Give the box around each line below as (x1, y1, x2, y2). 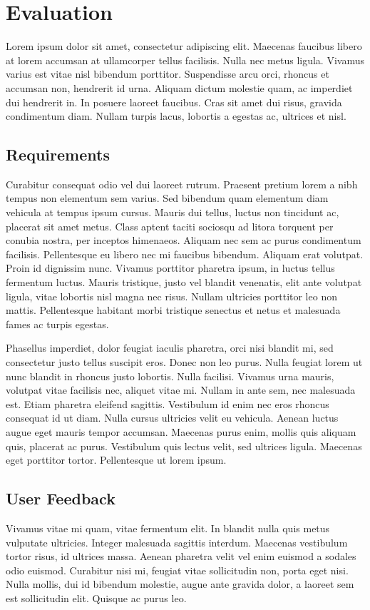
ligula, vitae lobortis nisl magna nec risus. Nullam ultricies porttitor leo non (6, 288, 337, 303)
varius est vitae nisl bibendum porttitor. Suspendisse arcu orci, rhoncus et (6, 66, 329, 81)
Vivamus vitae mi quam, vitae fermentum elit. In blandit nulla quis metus (6, 520, 330, 535)
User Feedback (6, 487, 115, 509)
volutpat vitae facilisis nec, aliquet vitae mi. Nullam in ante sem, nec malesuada (6, 382, 356, 397)
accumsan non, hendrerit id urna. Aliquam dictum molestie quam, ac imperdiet (6, 80, 353, 95)
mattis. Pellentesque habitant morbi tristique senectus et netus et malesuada (6, 303, 341, 317)
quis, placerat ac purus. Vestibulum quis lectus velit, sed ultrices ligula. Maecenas (6, 438, 362, 453)
